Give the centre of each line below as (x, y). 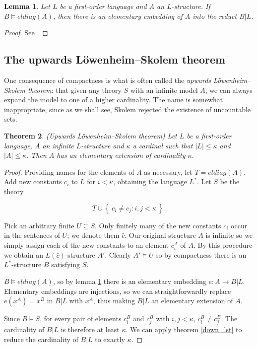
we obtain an (24, 254)
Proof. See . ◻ (26, 33)
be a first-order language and (103, 6)
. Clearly (118, 254)
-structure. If (191, 6)
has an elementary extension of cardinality (121, 155)
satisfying (65, 264)
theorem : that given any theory (74, 90)
